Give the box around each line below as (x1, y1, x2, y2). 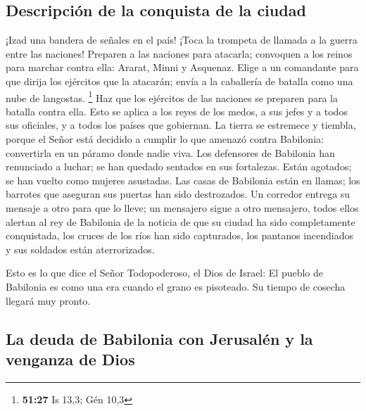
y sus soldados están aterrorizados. (6, 241, 155, 256)
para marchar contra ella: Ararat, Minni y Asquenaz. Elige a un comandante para (6, 60, 359, 75)
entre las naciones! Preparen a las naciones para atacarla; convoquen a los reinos (6, 46, 353, 61)
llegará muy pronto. (6, 293, 91, 308)
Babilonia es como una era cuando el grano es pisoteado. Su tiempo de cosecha (6, 279, 346, 293)
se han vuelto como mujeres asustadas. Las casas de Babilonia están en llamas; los (6, 172, 360, 187)
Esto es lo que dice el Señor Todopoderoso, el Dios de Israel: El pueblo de (6, 265, 324, 280)
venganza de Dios (6, 348, 135, 369)
